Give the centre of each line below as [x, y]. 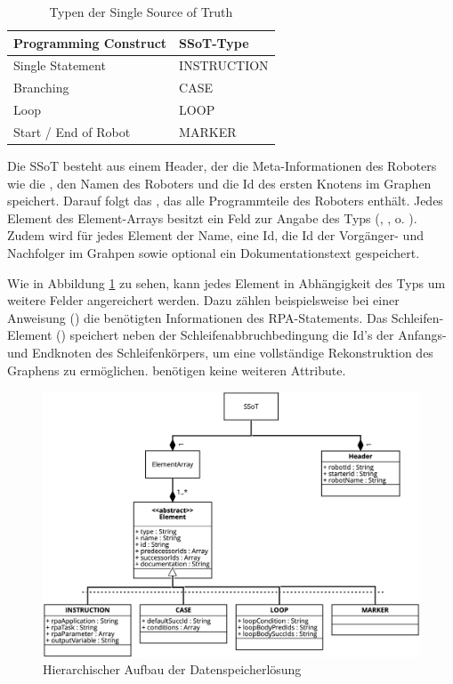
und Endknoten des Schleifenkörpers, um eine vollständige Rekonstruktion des [220, 352]
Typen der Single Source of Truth [141, 12]
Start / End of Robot [72, 131]
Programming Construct [90, 42]
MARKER [208, 131]
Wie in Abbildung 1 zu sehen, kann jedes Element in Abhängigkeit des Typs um [226, 282]
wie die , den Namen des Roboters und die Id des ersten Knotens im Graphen [219, 183]
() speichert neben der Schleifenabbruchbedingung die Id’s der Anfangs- [251, 335]
